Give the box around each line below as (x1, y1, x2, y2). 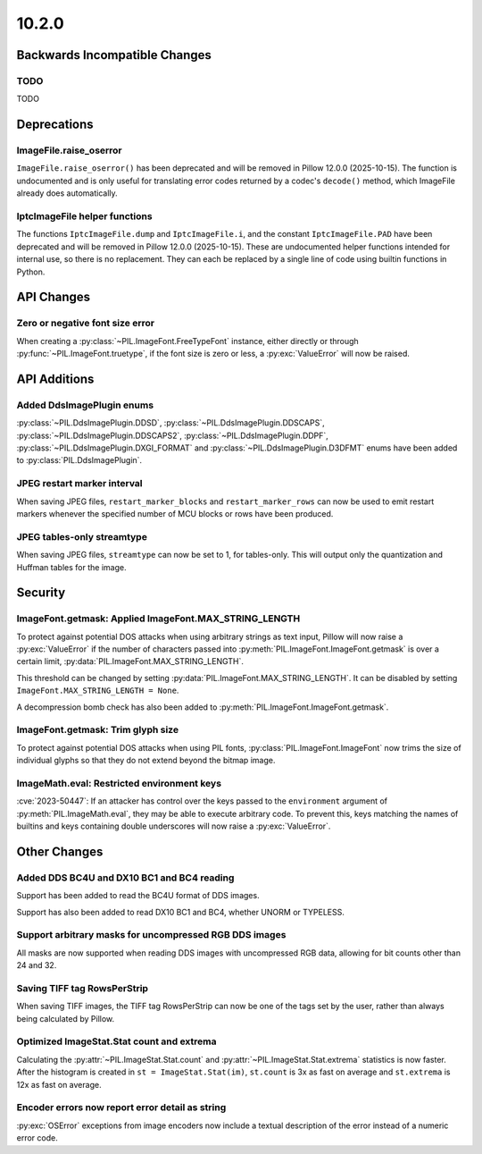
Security (16, 585, 66, 601)
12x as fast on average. (16, 1079, 102, 1090)
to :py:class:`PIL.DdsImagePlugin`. (16, 455, 143, 466)
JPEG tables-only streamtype (16, 530, 147, 543)
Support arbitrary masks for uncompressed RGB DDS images (16, 929, 287, 941)
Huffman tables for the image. (16, 561, 127, 572)
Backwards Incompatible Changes (16, 47, 212, 63)
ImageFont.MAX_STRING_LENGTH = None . (16, 685, 179, 696)
